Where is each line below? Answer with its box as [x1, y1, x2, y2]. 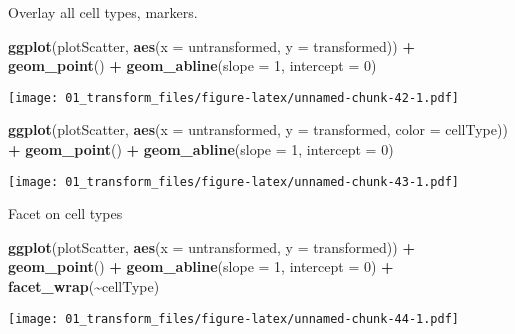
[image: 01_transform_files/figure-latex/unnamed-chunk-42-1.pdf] [8, 90, 460, 105]
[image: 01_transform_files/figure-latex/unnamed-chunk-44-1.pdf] [8, 311, 460, 326]
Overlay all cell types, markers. [8, 2, 198, 22]
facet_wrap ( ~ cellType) [8, 276, 160, 297]
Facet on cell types [8, 203, 123, 224]
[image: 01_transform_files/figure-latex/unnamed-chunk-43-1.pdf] [8, 174, 460, 189]
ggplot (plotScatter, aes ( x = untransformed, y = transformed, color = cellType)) [8, 119, 508, 140]
